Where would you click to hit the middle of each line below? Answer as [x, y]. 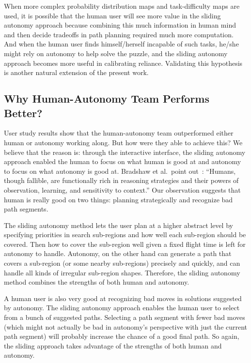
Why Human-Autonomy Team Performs [107, 98]
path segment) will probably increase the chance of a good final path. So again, [122, 336]
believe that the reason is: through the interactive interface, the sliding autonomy [125, 152]
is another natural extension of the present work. [76, 72]
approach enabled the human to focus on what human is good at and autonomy [123, 161]
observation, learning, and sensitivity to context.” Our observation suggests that [122, 189]
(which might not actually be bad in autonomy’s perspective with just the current [126, 326]
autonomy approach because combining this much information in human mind [120, 25]
